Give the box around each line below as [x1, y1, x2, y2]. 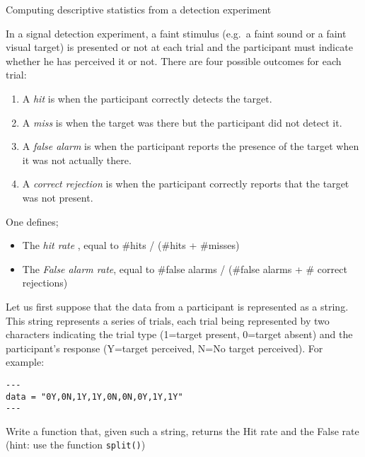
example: [6, 354, 45, 369]
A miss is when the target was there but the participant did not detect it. [22, 115, 342, 129]
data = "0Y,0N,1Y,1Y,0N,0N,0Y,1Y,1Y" [6, 391, 183, 402]
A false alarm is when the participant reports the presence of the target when [22, 139, 359, 154]
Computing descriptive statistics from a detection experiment [6, 2, 272, 16]
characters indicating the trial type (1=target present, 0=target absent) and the [6, 327, 353, 342]
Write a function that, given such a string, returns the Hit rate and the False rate [6, 423, 359, 438]
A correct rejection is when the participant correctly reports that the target [22, 176, 349, 191]
